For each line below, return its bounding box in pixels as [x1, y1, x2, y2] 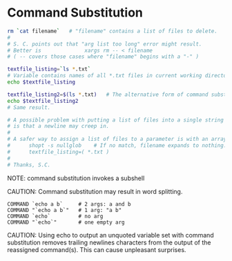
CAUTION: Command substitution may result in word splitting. [7, 187, 183, 195]
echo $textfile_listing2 [7, 97, 79, 104]
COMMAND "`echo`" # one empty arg [7, 219, 126, 226]
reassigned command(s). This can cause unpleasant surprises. [7, 245, 186, 253]
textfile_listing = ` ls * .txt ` [7, 66, 91, 73]
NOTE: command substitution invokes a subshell [7, 174, 145, 182]
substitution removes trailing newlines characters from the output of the [7, 238, 211, 246]
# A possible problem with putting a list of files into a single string [7, 116, 224, 124]
